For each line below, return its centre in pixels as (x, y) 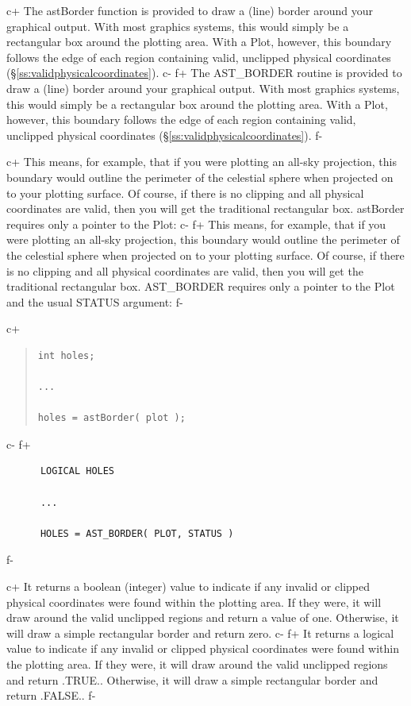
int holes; (66, 355)
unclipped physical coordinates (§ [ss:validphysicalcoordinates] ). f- (165, 135)
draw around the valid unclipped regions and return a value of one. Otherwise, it (203, 617)
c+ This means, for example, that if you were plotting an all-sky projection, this (202, 162)
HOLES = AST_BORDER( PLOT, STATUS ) (137, 533)
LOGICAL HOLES (77, 471)
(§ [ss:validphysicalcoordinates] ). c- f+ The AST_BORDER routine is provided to (204, 73)
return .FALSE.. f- (51, 695)
